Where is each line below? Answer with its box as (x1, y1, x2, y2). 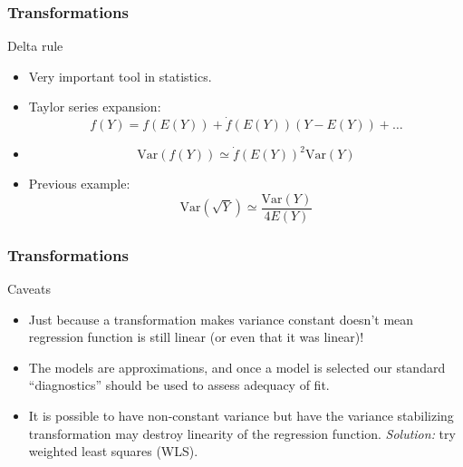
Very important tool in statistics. (28, 66, 212, 85)
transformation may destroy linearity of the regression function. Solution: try (28, 423, 456, 443)
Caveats (7, 279, 51, 298)
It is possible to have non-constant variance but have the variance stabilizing (28, 406, 454, 425)
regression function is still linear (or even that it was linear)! (28, 327, 364, 346)
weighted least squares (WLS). (28, 442, 198, 461)
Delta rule (7, 36, 63, 55)
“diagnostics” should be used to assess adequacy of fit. (28, 375, 330, 394)
